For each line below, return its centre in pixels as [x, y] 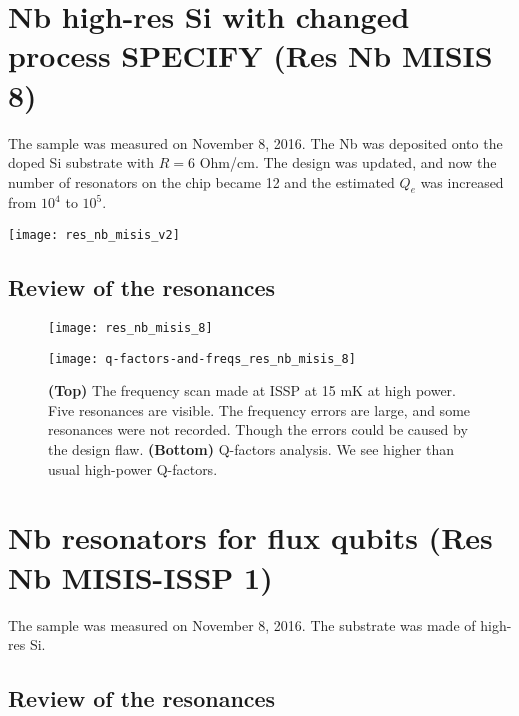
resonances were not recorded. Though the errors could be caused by [258, 429]
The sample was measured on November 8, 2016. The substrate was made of [242, 624]
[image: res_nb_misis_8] [130, 327]
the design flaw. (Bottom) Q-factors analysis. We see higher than [251, 449]
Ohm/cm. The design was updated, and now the [348, 162]
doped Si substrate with [81, 162]
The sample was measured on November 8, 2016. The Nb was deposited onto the [255, 142]
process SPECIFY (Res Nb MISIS [250, 55]
